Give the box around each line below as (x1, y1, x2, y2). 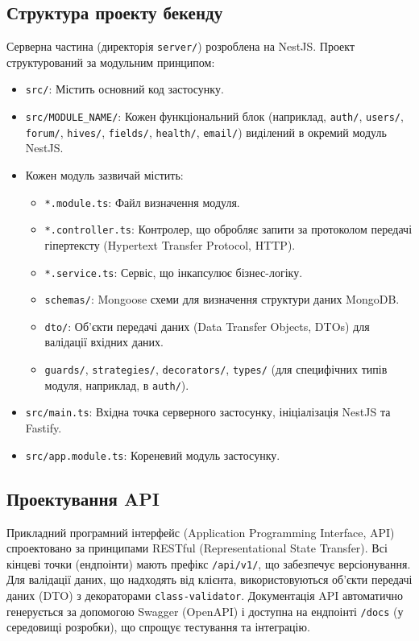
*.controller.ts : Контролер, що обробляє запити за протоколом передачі (44, 221, 413, 238)
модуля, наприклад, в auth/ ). (44, 376, 189, 393)
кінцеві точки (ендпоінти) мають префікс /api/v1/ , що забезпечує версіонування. (6, 555, 411, 572)
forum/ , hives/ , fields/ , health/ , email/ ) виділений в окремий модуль (25, 123, 387, 140)
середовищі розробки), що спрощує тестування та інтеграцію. (6, 618, 310, 635)
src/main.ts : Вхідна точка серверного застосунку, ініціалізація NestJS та (25, 403, 391, 420)
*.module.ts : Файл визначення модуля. (44, 193, 240, 210)
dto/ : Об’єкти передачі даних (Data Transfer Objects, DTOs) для (44, 317, 370, 334)
